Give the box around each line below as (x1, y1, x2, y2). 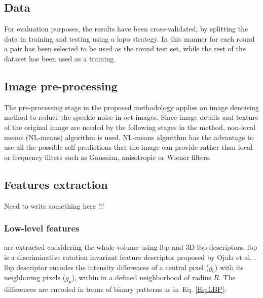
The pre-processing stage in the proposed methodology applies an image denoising (4, 102, 259, 112)
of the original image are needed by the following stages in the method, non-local (4, 121, 256, 132)
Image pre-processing (4, 78, 118, 93)
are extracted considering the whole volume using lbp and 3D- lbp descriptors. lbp (4, 242, 257, 252)
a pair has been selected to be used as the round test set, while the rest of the (4, 43, 246, 54)
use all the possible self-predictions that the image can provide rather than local (4, 142, 253, 152)
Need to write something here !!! (4, 200, 104, 211)
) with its (214, 261, 244, 272)
